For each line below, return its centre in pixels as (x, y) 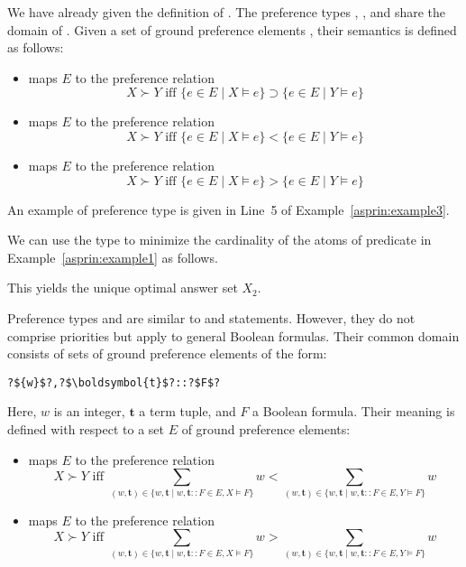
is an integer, (89, 411)
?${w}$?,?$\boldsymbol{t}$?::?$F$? (114, 382)
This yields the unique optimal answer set (123, 288)
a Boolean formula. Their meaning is (354, 411)
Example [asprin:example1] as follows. (113, 257)
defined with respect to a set (86, 428)
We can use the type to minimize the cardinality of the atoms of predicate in (219, 240)
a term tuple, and (187, 411)
